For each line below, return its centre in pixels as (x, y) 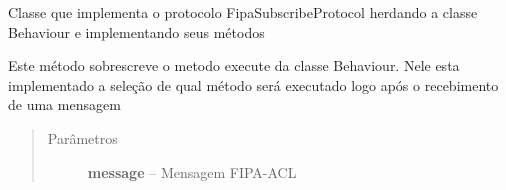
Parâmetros (82, 137)
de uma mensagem (64, 104)
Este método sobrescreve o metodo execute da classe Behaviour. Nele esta (234, 65)
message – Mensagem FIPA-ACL (192, 171)
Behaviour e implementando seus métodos (136, 31)
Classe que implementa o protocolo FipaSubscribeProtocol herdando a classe (243, 12)
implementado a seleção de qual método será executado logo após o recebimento (253, 84)
